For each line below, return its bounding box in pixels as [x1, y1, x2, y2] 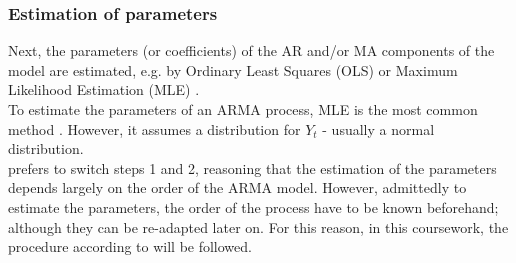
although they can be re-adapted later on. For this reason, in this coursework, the [8, 216, 509, 237]
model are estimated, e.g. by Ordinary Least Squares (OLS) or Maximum [8, 59, 458, 80]
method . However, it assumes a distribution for [8, 118, 301, 139]
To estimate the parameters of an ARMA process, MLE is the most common [8, 99, 478, 119]
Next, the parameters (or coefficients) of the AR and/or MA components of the [8, 40, 495, 61]
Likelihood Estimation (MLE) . [8, 79, 200, 100]
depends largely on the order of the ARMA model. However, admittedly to [8, 177, 467, 198]
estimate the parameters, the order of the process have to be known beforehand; [8, 196, 499, 217]
